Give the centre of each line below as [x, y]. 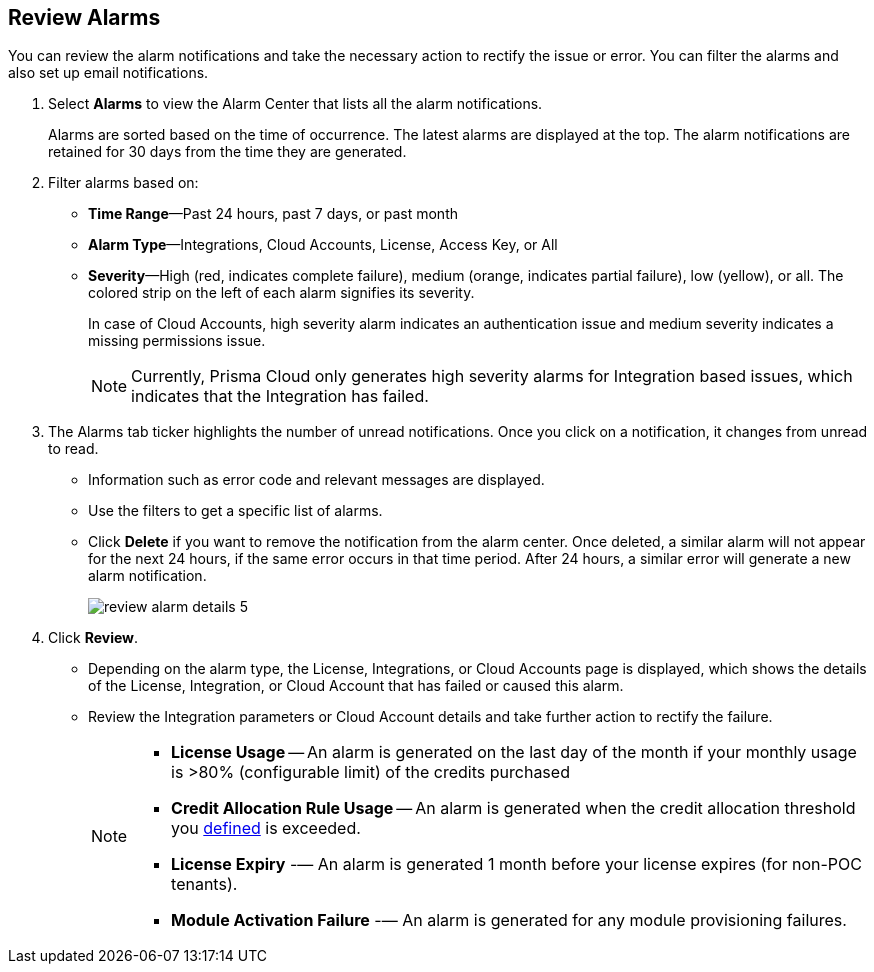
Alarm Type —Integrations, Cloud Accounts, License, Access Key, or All [323, 245]
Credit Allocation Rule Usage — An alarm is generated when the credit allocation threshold [513, 808]
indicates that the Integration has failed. [280, 396]
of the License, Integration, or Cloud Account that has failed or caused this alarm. [356, 686]
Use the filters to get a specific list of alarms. [235, 511]
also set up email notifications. [108, 73]
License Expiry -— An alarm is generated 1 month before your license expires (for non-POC [516, 864]
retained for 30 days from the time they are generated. [227, 152]
